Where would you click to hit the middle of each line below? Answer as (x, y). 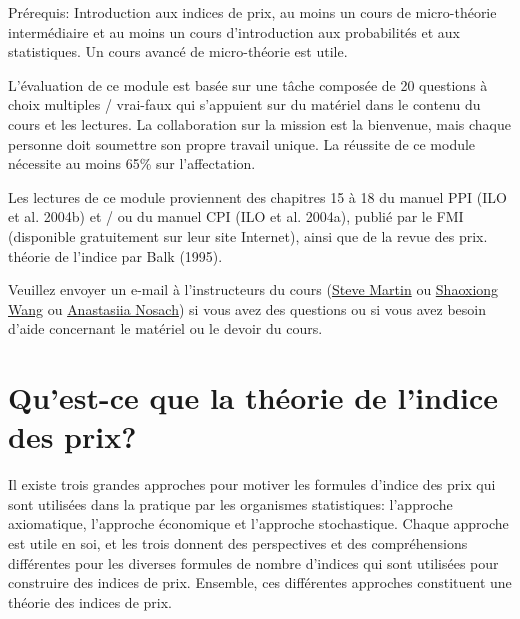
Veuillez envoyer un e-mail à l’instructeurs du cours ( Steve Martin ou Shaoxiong (253, 289)
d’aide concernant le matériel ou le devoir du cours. (165, 328)
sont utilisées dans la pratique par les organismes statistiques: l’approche (230, 503)
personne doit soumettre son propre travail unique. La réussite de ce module (242, 143)
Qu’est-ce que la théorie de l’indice (253, 397)
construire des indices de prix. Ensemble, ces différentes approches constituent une (260, 582)
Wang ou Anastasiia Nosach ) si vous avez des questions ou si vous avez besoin (247, 308)
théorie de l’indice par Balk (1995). (115, 255)
